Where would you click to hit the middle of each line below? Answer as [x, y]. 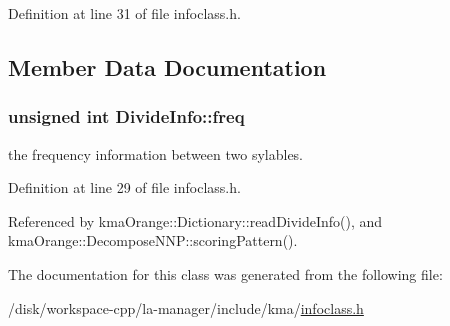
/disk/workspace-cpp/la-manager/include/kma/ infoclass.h [186, 307]
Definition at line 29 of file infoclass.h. [124, 187]
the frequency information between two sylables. [156, 153]
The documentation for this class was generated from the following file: [225, 273]
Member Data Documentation [167, 66]
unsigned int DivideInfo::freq [126, 116]
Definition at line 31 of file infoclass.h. [124, 13]
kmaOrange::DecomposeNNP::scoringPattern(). [153, 240]
